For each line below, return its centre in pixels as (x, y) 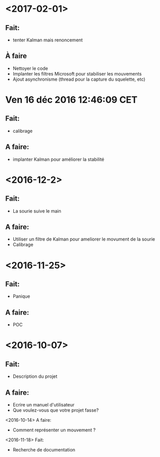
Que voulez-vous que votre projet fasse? (55, 410)
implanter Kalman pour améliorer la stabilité (59, 159)
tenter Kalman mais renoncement (48, 40)
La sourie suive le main (37, 211)
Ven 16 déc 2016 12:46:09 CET (72, 100)
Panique (21, 296)
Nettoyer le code (30, 68)
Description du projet (35, 376)
